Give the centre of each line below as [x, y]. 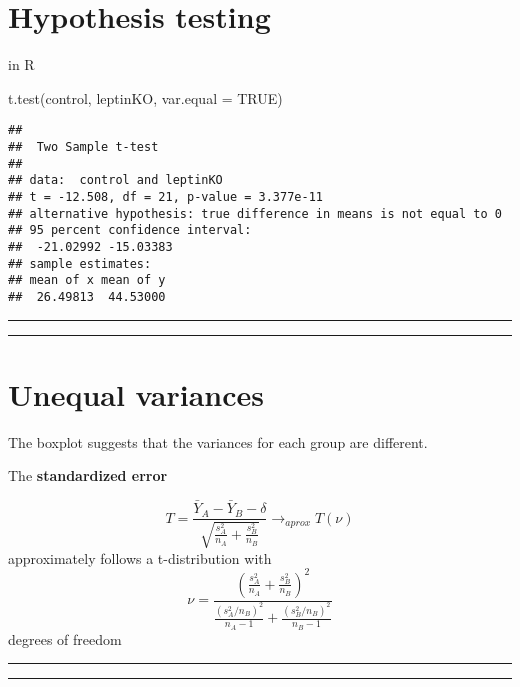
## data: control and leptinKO [115, 180]
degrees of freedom [65, 638]
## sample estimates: [80, 263]
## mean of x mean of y [87, 280]
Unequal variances [136, 393]
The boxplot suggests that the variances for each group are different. [218, 441]
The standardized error [88, 475]
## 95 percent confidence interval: [130, 230]
